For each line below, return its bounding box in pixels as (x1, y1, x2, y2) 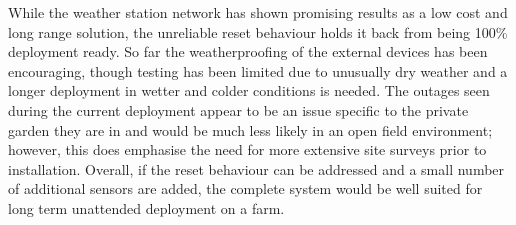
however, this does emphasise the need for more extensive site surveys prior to (8, 139, 487, 160)
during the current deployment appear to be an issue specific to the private (8, 99, 469, 120)
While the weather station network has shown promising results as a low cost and (8, 2, 508, 22)
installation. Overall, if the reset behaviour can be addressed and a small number (8, 158, 505, 179)
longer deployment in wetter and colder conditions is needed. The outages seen (8, 80, 490, 101)
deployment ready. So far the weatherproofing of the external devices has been (8, 41, 488, 62)
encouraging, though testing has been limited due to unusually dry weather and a (8, 60, 508, 81)
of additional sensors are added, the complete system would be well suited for (8, 178, 483, 199)
